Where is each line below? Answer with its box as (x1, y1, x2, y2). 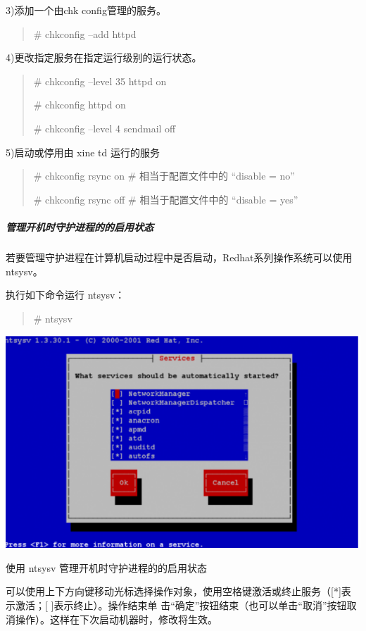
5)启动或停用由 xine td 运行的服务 (6, 144, 160, 159)
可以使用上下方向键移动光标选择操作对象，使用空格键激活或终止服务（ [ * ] (6, 584, 341, 599)
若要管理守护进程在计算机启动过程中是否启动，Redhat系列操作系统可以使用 (6, 249, 353, 264)
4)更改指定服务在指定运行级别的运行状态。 (6, 50, 202, 65)
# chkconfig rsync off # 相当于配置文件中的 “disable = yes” (33, 192, 298, 206)
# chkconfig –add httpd (33, 26, 137, 41)
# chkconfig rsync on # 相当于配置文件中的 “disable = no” (33, 168, 295, 183)
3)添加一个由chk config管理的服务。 (6, 3, 166, 17)
